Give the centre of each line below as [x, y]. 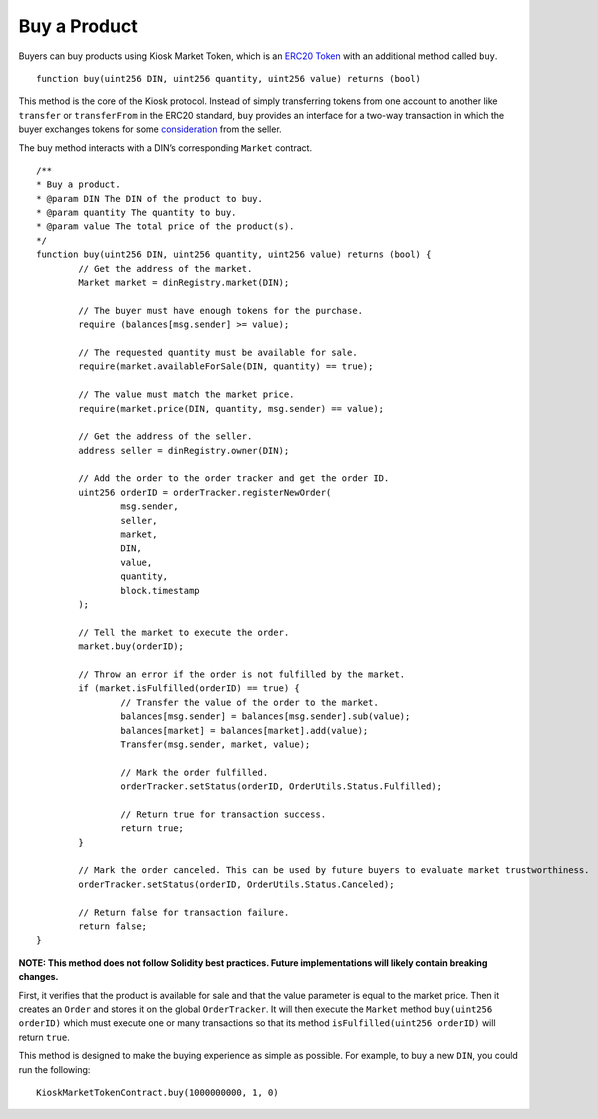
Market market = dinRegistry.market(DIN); [184, 283]
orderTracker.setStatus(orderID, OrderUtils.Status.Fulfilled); [281, 786]
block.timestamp [160, 590]
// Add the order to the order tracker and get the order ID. [234, 478]
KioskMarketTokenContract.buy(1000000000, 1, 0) [157, 1092]
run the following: [54, 1069]
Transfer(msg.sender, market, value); [215, 744]
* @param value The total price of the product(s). [165, 226]
